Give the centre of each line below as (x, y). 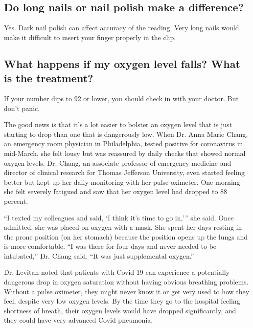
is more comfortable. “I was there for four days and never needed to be (110, 246)
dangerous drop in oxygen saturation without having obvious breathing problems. (126, 282)
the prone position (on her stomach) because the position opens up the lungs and (126, 236)
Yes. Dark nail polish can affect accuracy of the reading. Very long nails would (122, 28)
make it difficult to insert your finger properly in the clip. (90, 37)
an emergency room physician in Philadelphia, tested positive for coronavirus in (124, 143)
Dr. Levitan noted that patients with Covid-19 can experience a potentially (117, 272)
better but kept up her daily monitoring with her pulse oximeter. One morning (122, 182)
